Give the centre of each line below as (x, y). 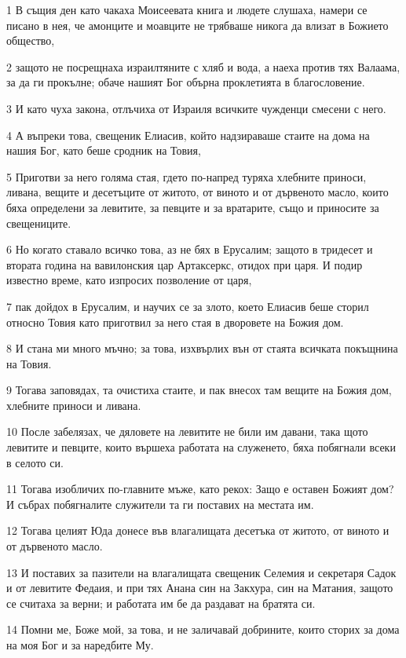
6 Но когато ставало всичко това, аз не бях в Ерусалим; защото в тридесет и (190, 249)
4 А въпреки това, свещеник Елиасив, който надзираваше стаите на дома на (188, 135)
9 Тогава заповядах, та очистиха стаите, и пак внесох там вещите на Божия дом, (199, 390)
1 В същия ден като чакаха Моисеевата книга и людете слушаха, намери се (187, 9)
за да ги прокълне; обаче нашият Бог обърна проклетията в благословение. (186, 82)
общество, (31, 40)
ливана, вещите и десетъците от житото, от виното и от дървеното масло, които (198, 192)
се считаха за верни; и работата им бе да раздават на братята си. (161, 603)
